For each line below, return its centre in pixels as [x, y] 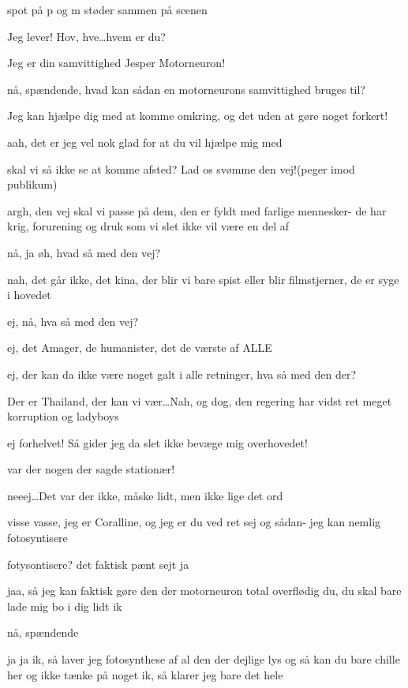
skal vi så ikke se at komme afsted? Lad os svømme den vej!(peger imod [181, 168]
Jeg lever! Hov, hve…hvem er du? [86, 36]
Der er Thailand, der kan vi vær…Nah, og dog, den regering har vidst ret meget [200, 400]
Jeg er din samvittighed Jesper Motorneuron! [116, 63]
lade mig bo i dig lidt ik [65, 606]
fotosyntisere [37, 538]
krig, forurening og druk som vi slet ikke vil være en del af [148, 226]
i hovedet [29, 295]
